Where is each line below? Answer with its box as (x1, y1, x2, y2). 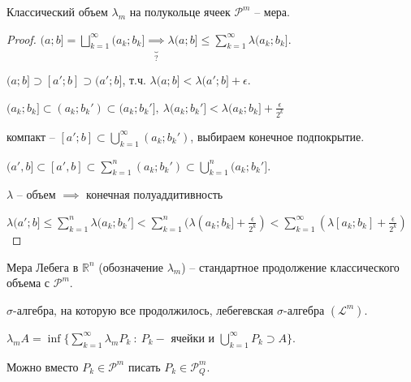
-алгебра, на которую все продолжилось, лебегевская (13, 301, 274, 318)
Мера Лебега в (6, 258, 79, 275)
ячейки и (171, 333, 215, 345)
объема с (6, 274, 50, 291)
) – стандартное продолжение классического (181, 258, 400, 275)
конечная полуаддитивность (86, 186, 223, 203)
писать (128, 358, 161, 375)
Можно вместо (6, 358, 79, 375)
